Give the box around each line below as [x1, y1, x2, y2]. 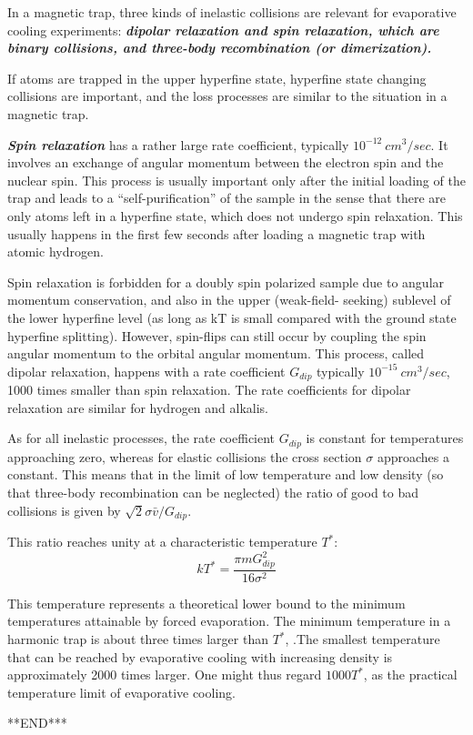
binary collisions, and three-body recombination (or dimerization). [7, 38, 432, 57]
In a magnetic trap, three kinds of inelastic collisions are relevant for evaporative [7, 3, 457, 21]
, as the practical [363, 665, 458, 684]
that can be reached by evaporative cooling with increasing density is [7, 647, 393, 666]
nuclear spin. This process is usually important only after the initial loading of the [7, 170, 466, 189]
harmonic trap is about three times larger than [7, 629, 268, 649]
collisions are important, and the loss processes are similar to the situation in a [7, 86, 448, 106]
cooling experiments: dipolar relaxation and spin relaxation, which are [7, 20, 439, 39]
